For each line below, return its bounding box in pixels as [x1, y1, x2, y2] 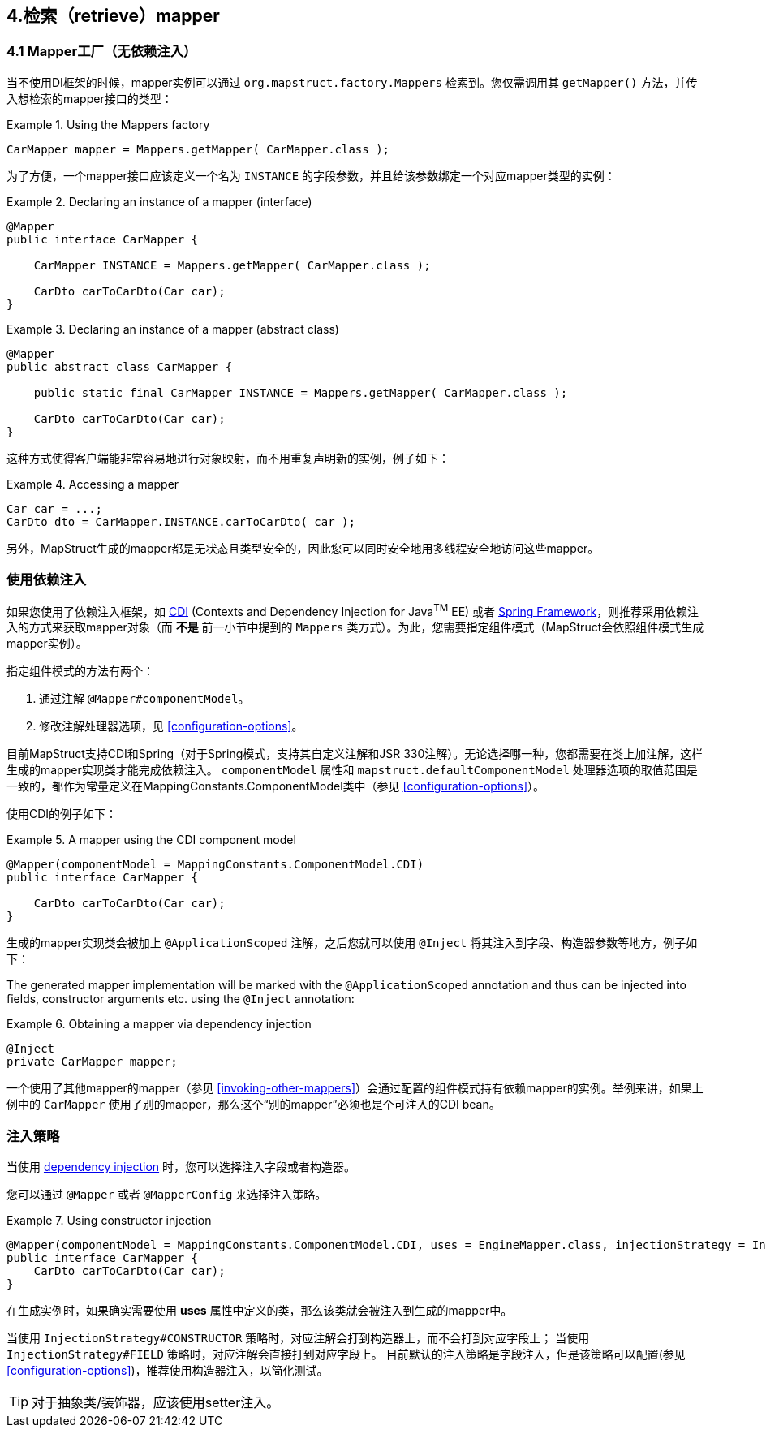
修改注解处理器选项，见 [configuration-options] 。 [39, 719, 303, 734]
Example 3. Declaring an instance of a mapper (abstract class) [6, 321, 339, 336]
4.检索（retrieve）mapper [6, 6, 220, 26]
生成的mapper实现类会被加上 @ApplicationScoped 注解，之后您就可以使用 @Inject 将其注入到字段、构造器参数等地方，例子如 [6, 936, 698, 950]
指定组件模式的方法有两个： [6, 664, 154, 678]
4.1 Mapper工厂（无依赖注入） [6, 43, 197, 60]
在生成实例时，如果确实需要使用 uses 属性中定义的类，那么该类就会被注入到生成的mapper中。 [6, 1303, 513, 1317]
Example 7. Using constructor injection [6, 1212, 212, 1227]
